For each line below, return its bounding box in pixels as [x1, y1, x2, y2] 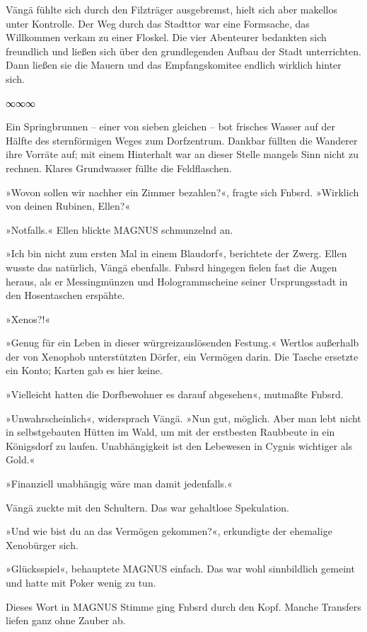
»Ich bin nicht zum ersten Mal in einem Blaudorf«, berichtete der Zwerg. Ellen [6, 246, 347, 261]
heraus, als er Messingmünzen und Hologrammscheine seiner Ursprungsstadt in [6, 273, 348, 288]
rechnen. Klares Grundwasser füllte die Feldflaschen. [6, 160, 232, 175]
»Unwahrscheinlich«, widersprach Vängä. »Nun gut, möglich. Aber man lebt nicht [6, 410, 361, 425]
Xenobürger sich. [6, 537, 78, 552]
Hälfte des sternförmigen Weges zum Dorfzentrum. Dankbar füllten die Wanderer [6, 132, 358, 147]
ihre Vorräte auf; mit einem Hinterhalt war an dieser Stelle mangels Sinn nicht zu [6, 147, 359, 162]
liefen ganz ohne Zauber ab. [6, 613, 126, 628]
